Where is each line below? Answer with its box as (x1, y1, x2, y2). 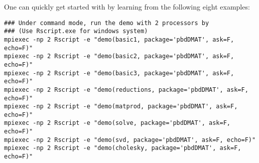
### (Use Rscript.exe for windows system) (4, 28, 148, 35)
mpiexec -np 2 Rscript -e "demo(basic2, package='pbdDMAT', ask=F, (4, 53, 234, 60)
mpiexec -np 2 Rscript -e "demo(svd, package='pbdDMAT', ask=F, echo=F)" (4, 136, 256, 143)
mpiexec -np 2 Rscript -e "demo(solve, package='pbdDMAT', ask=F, (4, 119, 231, 127)
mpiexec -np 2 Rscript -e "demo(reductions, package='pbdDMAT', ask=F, (4, 86, 248, 93)
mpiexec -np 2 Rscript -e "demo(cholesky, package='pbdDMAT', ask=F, (4, 144, 241, 152)
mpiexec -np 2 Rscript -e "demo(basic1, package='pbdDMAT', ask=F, (4, 36, 234, 43)
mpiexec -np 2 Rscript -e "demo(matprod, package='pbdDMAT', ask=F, (4, 103, 238, 110)
